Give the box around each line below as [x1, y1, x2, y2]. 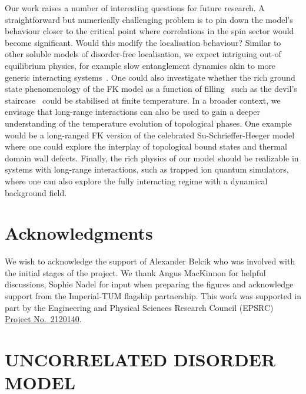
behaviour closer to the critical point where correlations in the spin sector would [5, 25, 294, 37]
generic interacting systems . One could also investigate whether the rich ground [5, 71, 295, 83]
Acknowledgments [5, 221, 153, 245]
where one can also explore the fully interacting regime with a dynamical [5, 174, 268, 187]
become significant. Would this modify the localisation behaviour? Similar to [5, 36, 281, 48]
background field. [5, 186, 67, 198]
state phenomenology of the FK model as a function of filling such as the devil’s [5, 82, 297, 95]
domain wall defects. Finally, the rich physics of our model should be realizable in [5, 151, 299, 164]
